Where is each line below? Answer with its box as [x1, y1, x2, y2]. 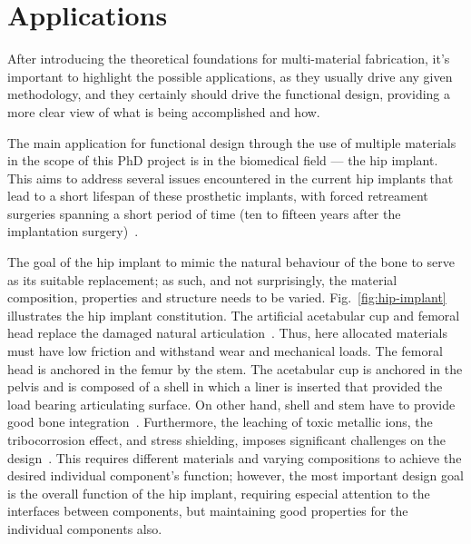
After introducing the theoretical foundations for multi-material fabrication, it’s [7, 49, 450, 68]
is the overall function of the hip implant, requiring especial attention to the [7, 483, 430, 502]
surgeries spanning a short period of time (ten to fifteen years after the [7, 203, 401, 223]
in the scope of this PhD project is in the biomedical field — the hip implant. [7, 151, 438, 170]
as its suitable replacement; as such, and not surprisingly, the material [7, 270, 397, 289]
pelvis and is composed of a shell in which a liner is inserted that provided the [7, 377, 443, 396]
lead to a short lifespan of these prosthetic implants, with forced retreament [7, 186, 428, 205]
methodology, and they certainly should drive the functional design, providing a [7, 84, 451, 104]
